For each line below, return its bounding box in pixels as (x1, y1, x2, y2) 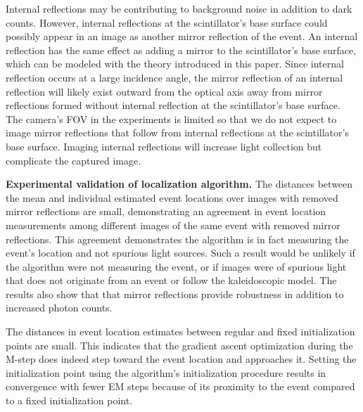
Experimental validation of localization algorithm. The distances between (6, 176, 353, 191)
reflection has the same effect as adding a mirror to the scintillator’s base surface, (6, 42, 357, 57)
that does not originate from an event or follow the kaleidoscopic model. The (6, 273, 337, 288)
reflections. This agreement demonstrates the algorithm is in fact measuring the (6, 231, 349, 246)
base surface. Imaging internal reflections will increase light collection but (6, 139, 322, 153)
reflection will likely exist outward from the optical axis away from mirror (6, 84, 323, 98)
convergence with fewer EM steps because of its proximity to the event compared (6, 379, 355, 394)
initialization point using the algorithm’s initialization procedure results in (6, 365, 326, 380)
